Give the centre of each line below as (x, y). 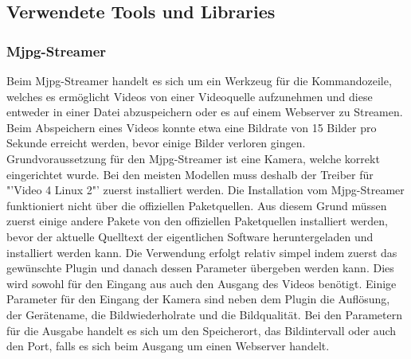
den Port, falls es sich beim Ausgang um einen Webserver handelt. (168, 346)
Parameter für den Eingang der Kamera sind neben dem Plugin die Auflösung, (198, 299)
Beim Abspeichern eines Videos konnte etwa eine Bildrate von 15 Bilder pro (192, 127)
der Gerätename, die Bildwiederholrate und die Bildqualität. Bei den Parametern (204, 314)
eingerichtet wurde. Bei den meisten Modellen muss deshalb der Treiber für (190, 174)
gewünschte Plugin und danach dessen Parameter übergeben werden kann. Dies (200, 268)
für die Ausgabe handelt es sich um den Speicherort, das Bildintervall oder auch (202, 330)
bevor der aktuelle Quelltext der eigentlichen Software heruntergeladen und (190, 236)
